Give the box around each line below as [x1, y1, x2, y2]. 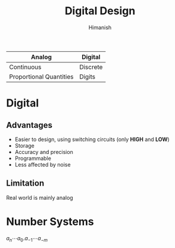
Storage [14, 142, 35, 149]
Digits [79, 73, 96, 81]
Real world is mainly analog [6, 194, 73, 201]
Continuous [9, 62, 42, 71]
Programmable [14, 155, 52, 162]
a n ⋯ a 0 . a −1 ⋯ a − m [6, 234, 48, 243]
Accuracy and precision [14, 148, 73, 155]
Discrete [79, 62, 103, 71]
